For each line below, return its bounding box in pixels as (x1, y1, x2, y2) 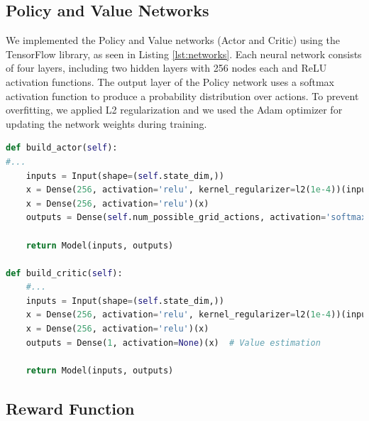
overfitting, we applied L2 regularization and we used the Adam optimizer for (6, 102, 343, 117)
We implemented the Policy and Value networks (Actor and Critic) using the (6, 33, 341, 48)
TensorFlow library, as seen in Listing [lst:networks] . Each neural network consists (6, 46, 362, 61)
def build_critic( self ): (6, 268, 123, 278)
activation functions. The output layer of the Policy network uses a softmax (6, 74, 334, 89)
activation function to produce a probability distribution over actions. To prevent (6, 88, 359, 103)
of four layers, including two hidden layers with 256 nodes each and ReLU (6, 60, 327, 75)
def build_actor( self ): (6, 143, 118, 153)
